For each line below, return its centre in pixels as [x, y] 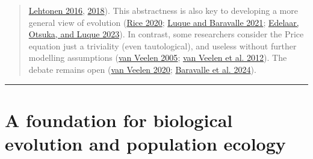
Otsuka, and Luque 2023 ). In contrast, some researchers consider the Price [166, 34]
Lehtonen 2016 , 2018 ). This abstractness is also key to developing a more [163, 10]
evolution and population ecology [145, 143]
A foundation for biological [119, 120]
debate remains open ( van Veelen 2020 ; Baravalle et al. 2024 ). [142, 69]
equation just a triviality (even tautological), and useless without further [163, 45]
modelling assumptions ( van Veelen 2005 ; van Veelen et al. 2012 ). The [158, 58]
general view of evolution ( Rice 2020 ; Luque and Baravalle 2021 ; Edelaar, [164, 22]
